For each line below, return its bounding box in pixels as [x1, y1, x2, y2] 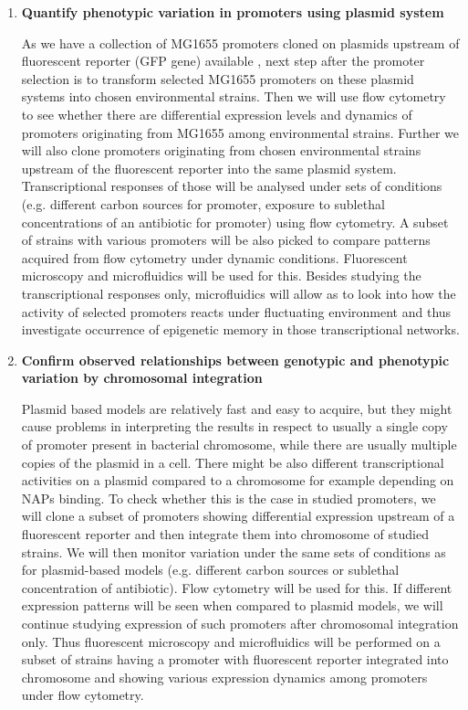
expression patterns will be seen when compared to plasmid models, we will [21, 596, 443, 615]
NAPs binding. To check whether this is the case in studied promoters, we [21, 488, 436, 507]
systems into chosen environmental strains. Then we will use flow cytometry [21, 87, 446, 106]
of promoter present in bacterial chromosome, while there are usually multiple [21, 435, 457, 454]
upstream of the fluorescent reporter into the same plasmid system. [21, 158, 397, 177]
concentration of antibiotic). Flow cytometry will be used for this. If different [21, 578, 452, 597]
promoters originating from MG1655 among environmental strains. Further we [21, 122, 460, 142]
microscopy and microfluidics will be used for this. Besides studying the [21, 266, 421, 285]
